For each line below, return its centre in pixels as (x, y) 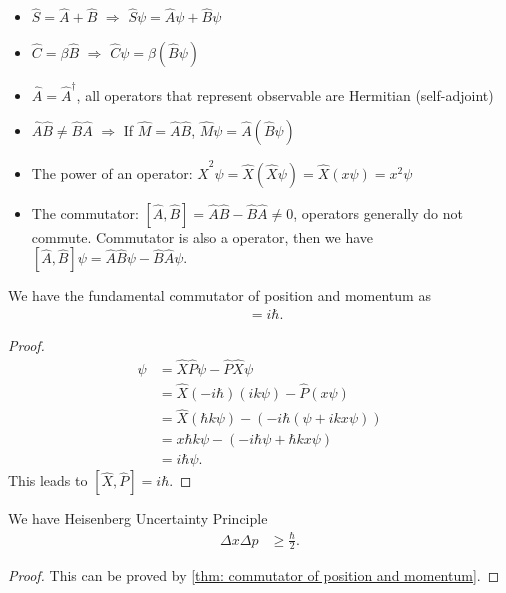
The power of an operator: (112, 172)
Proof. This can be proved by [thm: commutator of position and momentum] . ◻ (254, 575)
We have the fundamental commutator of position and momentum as (219, 295)
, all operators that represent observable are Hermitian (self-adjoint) (285, 94)
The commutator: (85, 212)
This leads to (48, 480)
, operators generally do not (378, 212)
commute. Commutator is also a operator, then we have (202, 236)
